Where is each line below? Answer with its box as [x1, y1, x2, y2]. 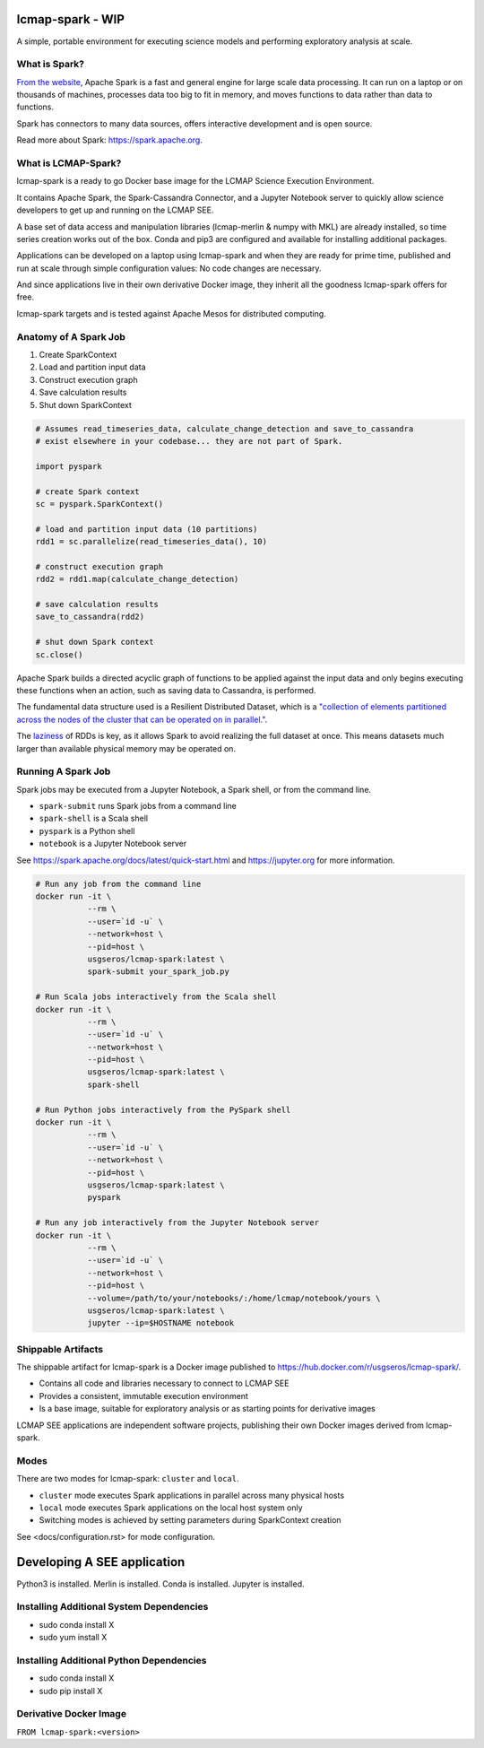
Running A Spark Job [16, 765, 111, 778]
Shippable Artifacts [16, 1343, 103, 1355]
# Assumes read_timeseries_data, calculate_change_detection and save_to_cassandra [35, 423, 414, 434]
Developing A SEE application [16, 1554, 186, 1570]
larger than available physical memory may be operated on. [16, 743, 237, 753]
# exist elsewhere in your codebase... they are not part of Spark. [35, 436, 343, 446]
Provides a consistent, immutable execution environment [39, 1390, 248, 1401]
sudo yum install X [39, 1632, 108, 1643]
